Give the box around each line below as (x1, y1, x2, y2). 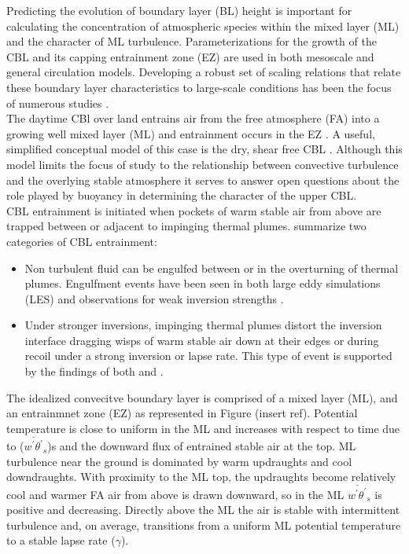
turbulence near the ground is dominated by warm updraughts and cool (6, 453, 352, 469)
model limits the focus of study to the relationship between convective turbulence (6, 156, 399, 172)
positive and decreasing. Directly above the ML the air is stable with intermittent (6, 501, 400, 518)
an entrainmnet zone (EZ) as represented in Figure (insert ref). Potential (6, 405, 358, 421)
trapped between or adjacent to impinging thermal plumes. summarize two (6, 218, 367, 234)
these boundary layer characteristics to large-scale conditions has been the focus (6, 79, 392, 95)
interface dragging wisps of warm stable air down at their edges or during (24, 332, 379, 348)
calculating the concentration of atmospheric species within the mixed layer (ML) (6, 17, 400, 34)
